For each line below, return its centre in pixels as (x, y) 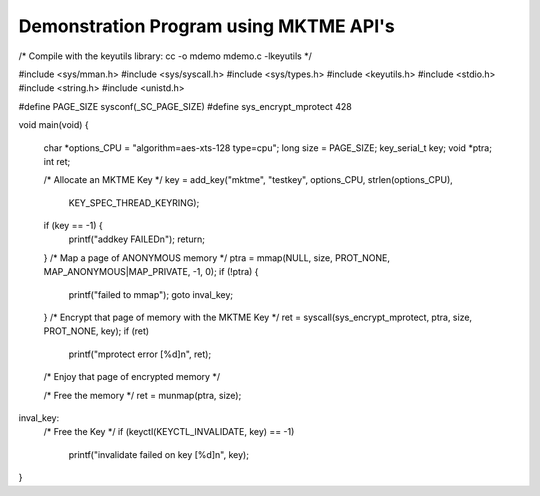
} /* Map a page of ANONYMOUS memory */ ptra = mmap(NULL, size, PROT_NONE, (216, 257)
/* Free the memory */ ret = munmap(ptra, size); (142, 395)
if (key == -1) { (73, 226)
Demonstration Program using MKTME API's (206, 26)
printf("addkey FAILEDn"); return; (136, 239)
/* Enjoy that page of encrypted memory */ (131, 377)
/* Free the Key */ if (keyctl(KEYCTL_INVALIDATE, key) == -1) (169, 432)
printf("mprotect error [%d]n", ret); (140, 354)
